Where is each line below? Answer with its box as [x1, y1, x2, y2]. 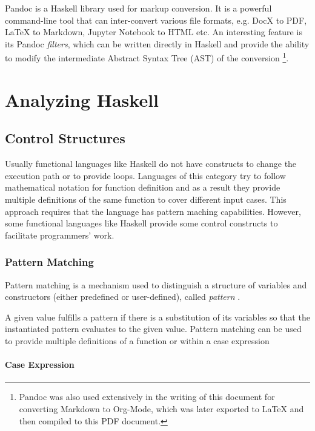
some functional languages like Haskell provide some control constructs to [5, 217, 278, 229]
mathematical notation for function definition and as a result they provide [5, 181, 280, 194]
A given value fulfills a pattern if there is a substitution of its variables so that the [5, 310, 310, 323]
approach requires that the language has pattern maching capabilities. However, [5, 205, 301, 217]
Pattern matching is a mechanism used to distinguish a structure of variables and [5, 278, 307, 291]
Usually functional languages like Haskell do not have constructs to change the [5, 157, 297, 170]
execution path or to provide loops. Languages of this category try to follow [5, 169, 286, 182]
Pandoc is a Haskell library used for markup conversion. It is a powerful [5, 2, 272, 14]
